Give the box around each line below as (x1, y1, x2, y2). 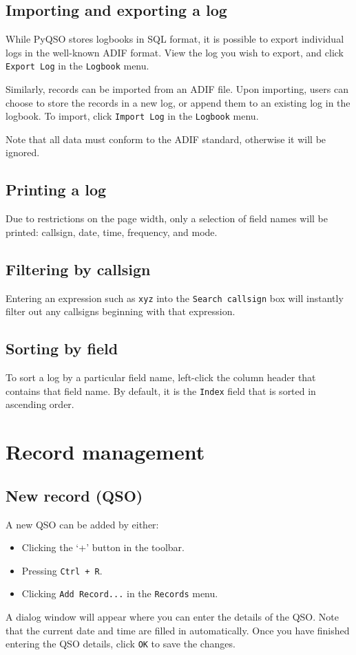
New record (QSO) (6, 484, 143, 506)
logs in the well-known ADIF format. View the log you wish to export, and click (6, 45, 344, 59)
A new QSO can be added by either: (6, 517, 159, 531)
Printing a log (6, 179, 107, 200)
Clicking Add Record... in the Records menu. (21, 586, 218, 601)
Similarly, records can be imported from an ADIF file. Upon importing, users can (6, 82, 348, 96)
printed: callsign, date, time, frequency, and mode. (6, 224, 218, 239)
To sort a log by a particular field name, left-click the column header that (6, 370, 316, 385)
